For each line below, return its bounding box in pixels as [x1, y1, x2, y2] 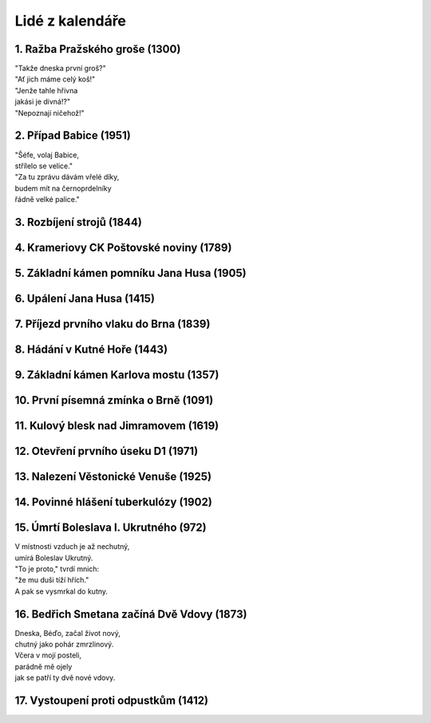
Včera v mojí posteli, [14, 650, 82, 660]
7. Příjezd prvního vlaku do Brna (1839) [14, 317, 211, 330]
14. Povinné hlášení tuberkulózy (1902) [14, 496, 213, 509]
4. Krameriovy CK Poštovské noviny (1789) [14, 240, 232, 255]
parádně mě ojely [14, 662, 73, 671]
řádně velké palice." [14, 195, 80, 204]
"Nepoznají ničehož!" [14, 108, 85, 117]
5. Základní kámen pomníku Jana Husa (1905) [14, 266, 247, 279]
